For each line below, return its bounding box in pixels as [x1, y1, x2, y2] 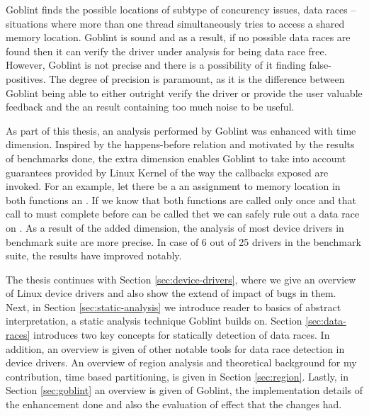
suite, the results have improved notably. [6, 248, 182, 263]
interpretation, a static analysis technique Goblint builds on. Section [6, 313, 302, 328]
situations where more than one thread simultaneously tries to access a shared [6, 16, 345, 30]
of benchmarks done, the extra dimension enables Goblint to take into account [6, 150, 346, 165]
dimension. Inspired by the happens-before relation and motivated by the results [6, 137, 355, 152]
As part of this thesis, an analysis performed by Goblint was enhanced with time [6, 123, 356, 137]
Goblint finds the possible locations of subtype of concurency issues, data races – [6, 2, 356, 16]
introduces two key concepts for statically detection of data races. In [33, 327, 330, 342]
